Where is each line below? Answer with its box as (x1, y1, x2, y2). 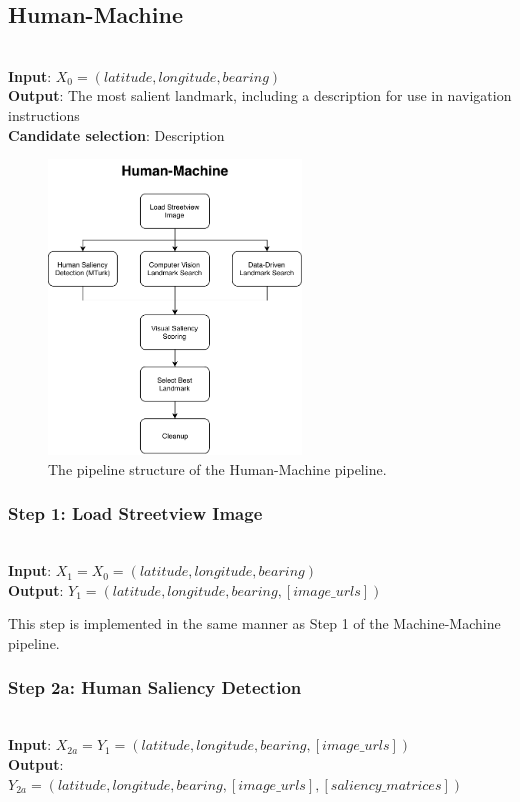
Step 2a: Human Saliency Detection (8, 675, 302, 700)
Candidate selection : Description (8, 124, 225, 145)
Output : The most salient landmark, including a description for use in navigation (8, 85, 512, 106)
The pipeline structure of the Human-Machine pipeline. (48, 458, 387, 479)
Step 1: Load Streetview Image (8, 501, 263, 526)
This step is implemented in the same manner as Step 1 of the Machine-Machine (8, 613, 501, 634)
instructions (8, 104, 80, 125)
